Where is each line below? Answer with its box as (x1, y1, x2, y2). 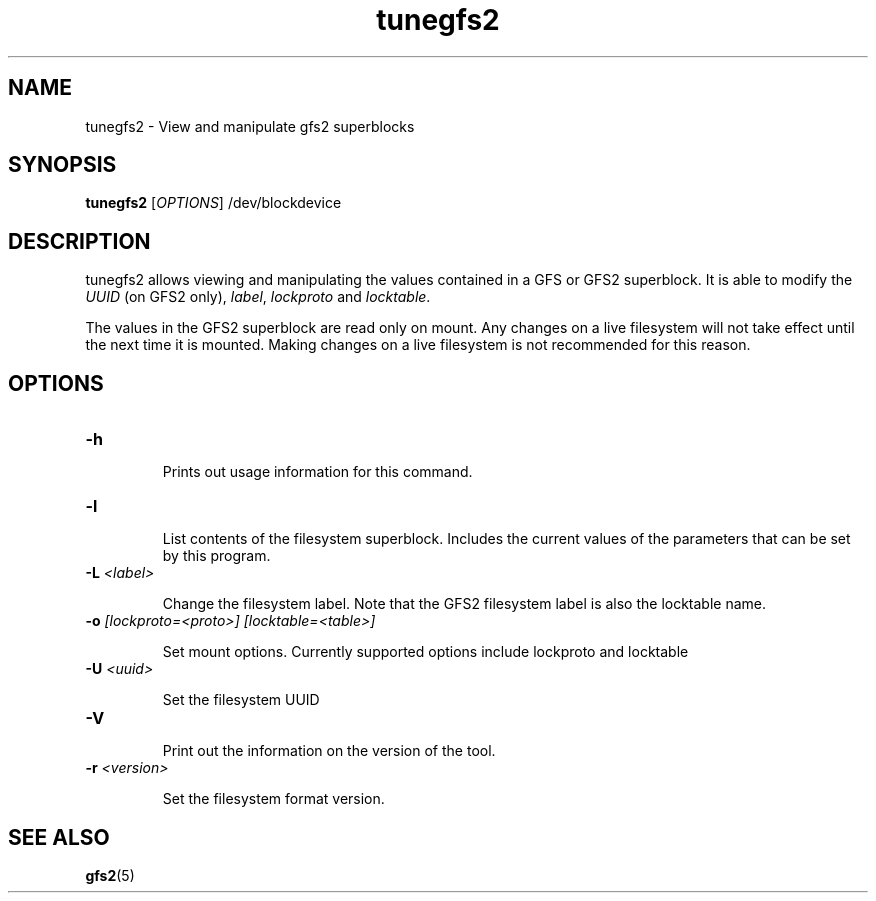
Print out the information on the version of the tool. (162, 742, 496, 760)
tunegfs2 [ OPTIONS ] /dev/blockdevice (85, 194, 342, 212)
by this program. (162, 547, 271, 565)
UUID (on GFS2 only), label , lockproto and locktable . (85, 288, 431, 306)
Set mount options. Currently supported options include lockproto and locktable (162, 643, 689, 661)
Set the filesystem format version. (162, 790, 385, 808)
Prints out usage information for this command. (162, 463, 473, 481)
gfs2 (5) (85, 866, 135, 884)
